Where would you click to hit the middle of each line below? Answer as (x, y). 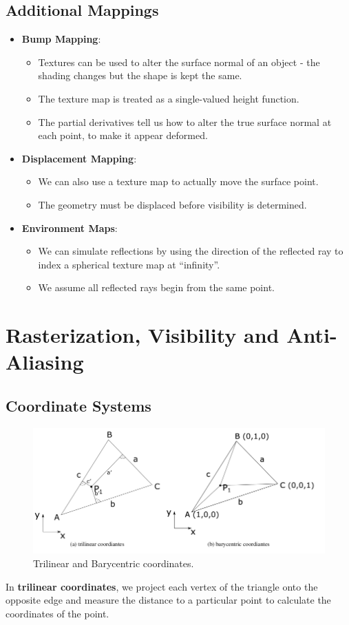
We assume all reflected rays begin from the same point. (156, 287)
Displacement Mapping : (79, 158)
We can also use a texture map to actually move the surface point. (178, 181)
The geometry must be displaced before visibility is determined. (172, 204)
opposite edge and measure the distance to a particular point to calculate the (168, 600)
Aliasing (45, 362)
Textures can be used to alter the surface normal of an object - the (179, 62)
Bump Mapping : (61, 39)
